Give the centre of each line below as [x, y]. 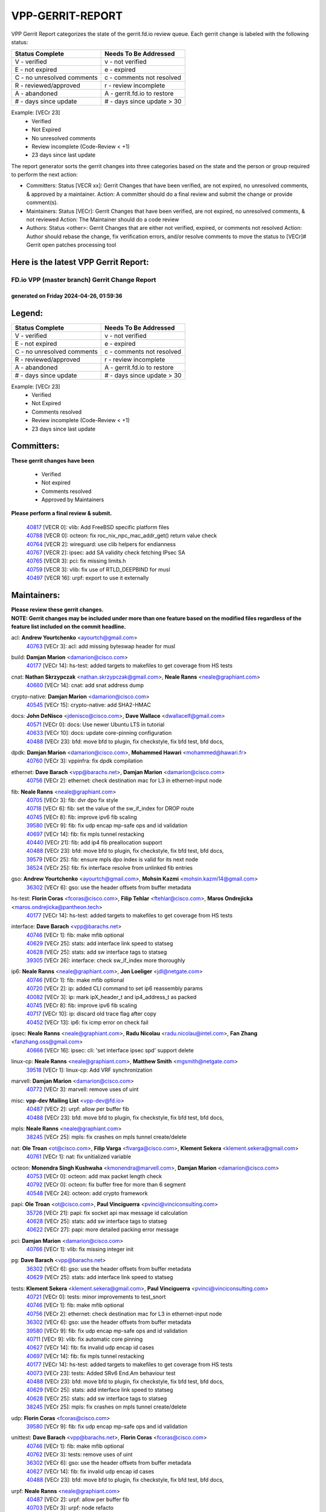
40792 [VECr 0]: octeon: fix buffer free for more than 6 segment [106, 1185]
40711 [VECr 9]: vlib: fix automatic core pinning [85, 1339]
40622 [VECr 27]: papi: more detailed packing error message [103, 1230]
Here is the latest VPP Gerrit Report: [80, 262]
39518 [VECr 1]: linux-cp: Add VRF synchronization [89, 1070]
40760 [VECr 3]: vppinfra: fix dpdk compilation [85, 761]
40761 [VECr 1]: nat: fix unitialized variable [79, 1157]
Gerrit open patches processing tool [71, 245]
